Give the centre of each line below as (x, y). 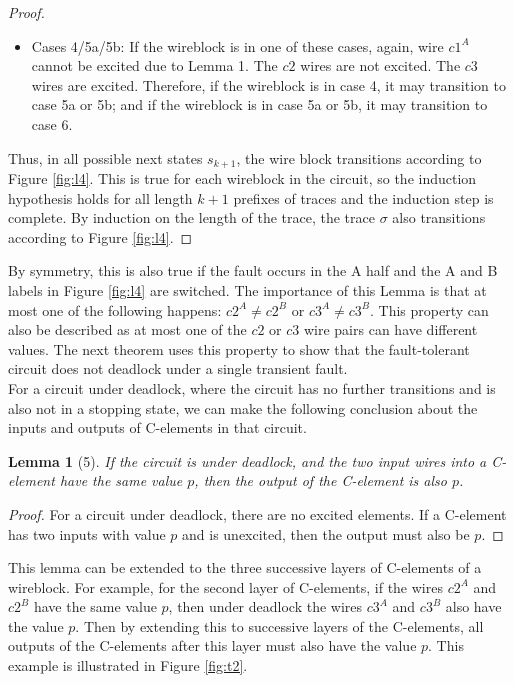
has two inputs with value (87, 533)
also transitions (439, 217)
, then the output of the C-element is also (320, 480)
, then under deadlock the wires (265, 606)
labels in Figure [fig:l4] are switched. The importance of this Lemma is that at (247, 289)
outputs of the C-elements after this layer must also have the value (212, 645)
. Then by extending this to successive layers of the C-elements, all (279, 625)
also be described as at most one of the (127, 329)
